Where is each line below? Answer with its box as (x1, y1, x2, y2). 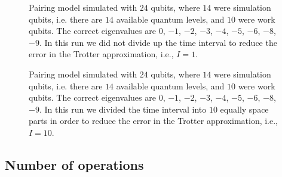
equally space (220, 103, 269, 115)
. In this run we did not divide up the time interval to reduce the (39, 36, 277, 48)
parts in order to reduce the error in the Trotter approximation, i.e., (29, 114, 278, 127)
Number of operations (5, 155, 144, 173)
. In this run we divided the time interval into (39, 103, 207, 115)
